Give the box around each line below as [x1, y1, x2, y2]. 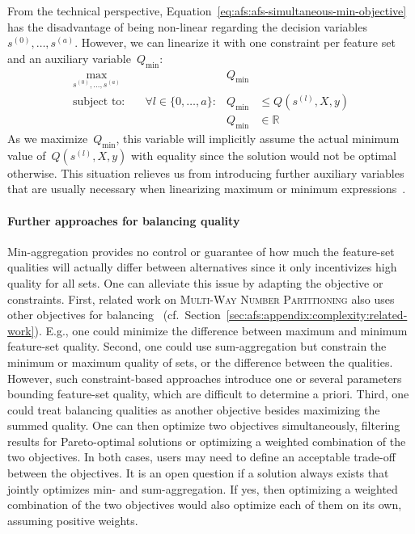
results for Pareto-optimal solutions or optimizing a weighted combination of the [7, 432, 406, 449]
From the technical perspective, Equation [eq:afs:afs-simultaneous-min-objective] [7, 2, 407, 19]
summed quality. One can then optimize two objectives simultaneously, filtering [7, 417, 400, 434]
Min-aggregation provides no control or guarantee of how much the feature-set [7, 242, 395, 259]
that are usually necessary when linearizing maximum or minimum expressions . [7, 180, 406, 197]
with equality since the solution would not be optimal [131, 146, 397, 163]
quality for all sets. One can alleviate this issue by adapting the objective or [7, 274, 383, 291]
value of [7, 146, 46, 163]
